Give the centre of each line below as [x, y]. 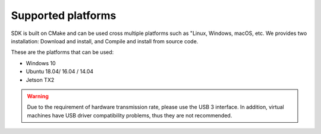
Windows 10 [41, 63]
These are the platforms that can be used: [62, 52]
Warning [38, 96]
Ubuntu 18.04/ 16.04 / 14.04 [60, 72]
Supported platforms [64, 15]
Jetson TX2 [40, 79]
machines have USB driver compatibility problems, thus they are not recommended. [130, 115]
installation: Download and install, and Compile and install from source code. [105, 41]
